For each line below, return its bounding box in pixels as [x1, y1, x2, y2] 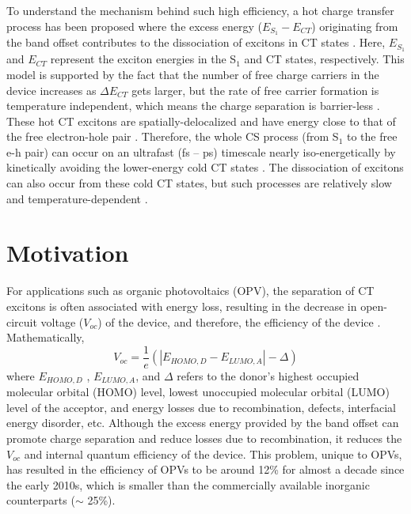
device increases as [6, 81, 97, 98]
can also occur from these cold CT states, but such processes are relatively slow [6, 175, 392, 191]
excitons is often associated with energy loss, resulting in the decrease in [6, 297, 357, 314]
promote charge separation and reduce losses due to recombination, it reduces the [6, 430, 402, 447]
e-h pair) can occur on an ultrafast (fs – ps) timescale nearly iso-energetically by [6, 143, 396, 160]
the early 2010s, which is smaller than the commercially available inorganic [6, 476, 370, 493]
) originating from [311, 17, 398, 34]
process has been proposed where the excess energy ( [6, 17, 262, 34]
